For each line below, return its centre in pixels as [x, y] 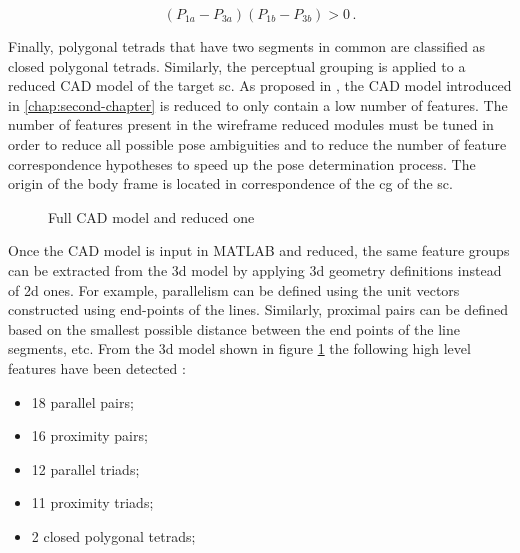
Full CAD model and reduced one [151, 216]
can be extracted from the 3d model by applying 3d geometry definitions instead [255, 269]
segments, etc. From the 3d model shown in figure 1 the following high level [239, 348]
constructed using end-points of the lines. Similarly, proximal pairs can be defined [258, 309]
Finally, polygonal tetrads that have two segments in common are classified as [247, 46]
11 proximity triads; [92, 502]
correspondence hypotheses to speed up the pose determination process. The [242, 163]
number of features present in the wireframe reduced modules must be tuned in [251, 124]
